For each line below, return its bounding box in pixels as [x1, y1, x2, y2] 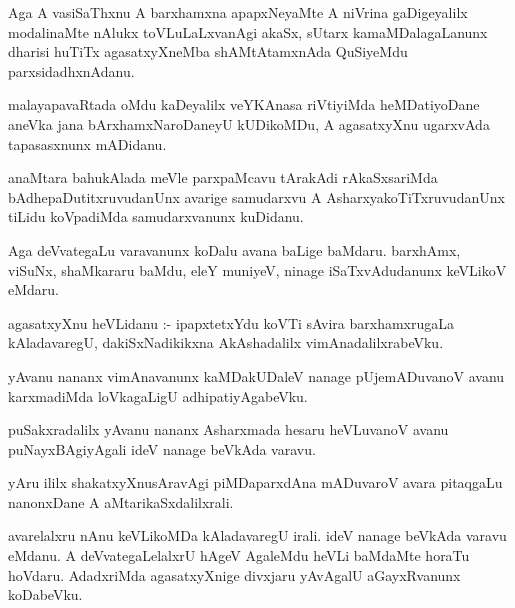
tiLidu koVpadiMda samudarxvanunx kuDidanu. [8, 206, 304, 227]
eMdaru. [8, 279, 60, 300]
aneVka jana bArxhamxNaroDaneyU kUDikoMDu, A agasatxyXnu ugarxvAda [8, 113, 490, 134]
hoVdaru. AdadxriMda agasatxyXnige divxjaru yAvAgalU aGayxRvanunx [8, 564, 461, 585]
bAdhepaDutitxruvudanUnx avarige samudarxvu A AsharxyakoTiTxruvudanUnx [8, 186, 505, 207]
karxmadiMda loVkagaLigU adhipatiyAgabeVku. [8, 385, 308, 406]
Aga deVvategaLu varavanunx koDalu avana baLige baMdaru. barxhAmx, [8, 239, 461, 260]
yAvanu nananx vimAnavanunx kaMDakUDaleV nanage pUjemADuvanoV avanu [8, 365, 505, 386]
